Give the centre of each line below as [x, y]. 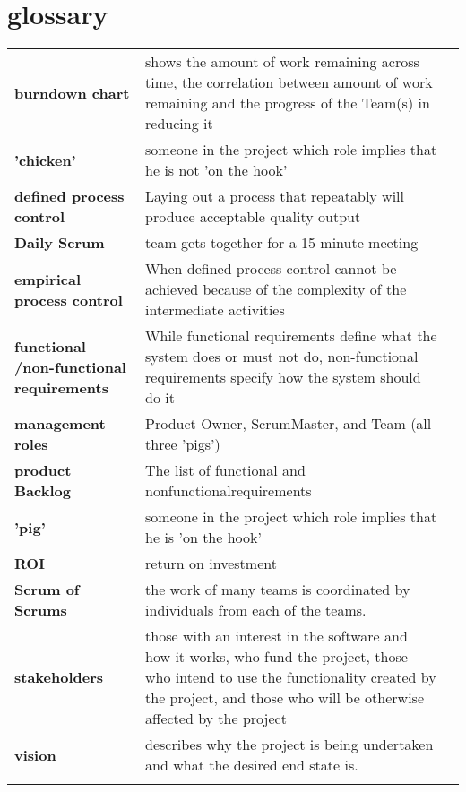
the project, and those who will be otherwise [285, 698]
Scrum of [47, 590]
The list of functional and [225, 470]
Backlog [43, 491]
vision [35, 754]
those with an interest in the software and [276, 636]
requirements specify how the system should [283, 377]
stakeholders [59, 677]
